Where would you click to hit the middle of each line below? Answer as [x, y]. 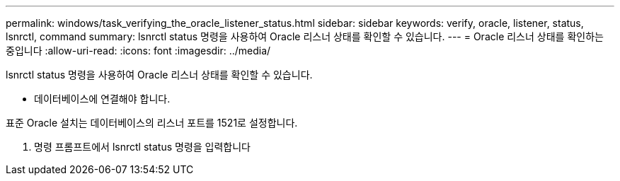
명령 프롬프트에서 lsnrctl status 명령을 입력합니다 [142, 147]
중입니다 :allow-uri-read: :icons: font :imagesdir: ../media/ [138, 51]
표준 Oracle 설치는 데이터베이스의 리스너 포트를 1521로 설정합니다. [152, 123]
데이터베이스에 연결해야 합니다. [102, 99]
